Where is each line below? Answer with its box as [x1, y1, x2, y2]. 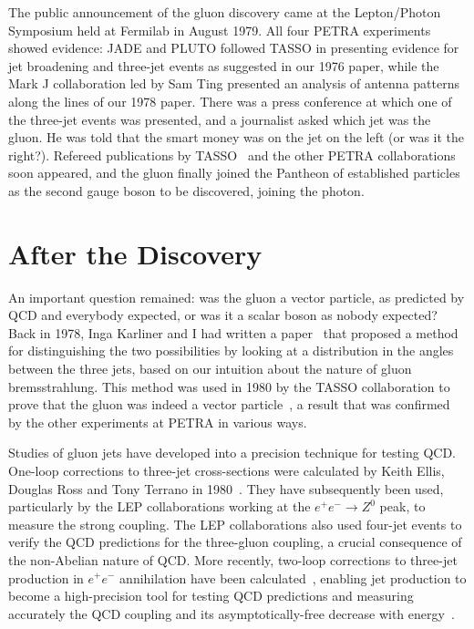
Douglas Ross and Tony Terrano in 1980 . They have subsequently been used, [8, 479, 444, 498]
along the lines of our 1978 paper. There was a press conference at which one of [8, 91, 452, 110]
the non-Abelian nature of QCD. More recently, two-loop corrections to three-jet [8, 550, 458, 569]
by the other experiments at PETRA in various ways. [8, 412, 307, 431]
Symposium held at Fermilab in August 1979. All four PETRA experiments [8, 20, 431, 39]
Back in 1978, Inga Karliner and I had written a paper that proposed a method [8, 323, 459, 342]
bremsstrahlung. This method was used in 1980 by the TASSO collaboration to [8, 376, 450, 396]
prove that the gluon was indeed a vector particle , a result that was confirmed [8, 395, 450, 414]
